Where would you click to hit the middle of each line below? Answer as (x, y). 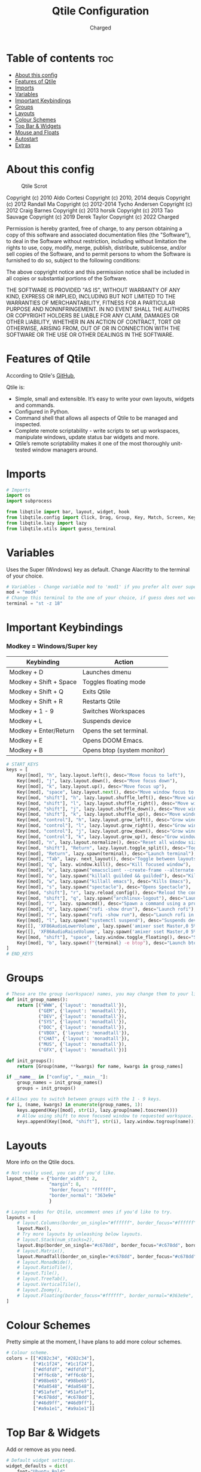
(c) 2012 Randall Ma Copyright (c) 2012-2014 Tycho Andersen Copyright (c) (99, 204)
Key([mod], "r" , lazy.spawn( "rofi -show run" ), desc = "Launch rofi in (106, 915)
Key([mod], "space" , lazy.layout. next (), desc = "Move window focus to (106, 792)
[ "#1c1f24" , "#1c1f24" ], (64, 1364)
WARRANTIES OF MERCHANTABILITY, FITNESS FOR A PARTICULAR (91, 303)
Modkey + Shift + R (36, 701)
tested (23, 450)
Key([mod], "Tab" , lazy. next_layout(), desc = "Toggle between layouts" (108, 859)
